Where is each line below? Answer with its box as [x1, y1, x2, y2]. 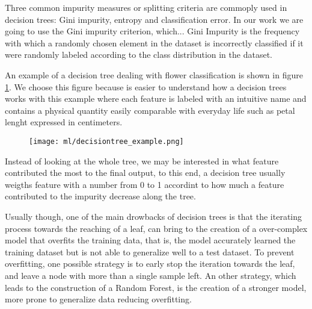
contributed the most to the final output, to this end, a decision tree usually [5, 166, 286, 179]
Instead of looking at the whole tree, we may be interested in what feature [5, 154, 279, 167]
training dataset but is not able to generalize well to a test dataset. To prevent [5, 245, 295, 258]
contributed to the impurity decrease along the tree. [5, 190, 196, 202]
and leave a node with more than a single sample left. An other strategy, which [5, 269, 296, 281]
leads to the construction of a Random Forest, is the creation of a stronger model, [5, 281, 307, 293]
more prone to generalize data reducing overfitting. [5, 293, 192, 305]
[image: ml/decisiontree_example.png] [29, 137, 184, 146]
